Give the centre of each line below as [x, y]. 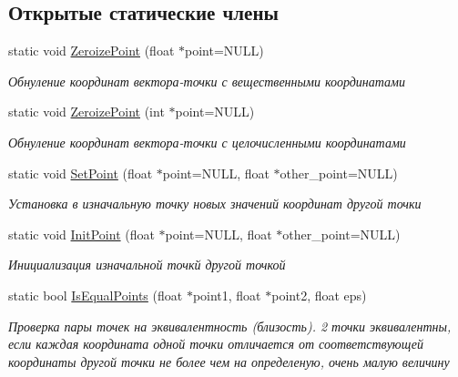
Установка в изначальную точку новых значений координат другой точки [215, 204]
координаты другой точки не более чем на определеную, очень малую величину [229, 361]
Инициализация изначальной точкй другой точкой [147, 265]
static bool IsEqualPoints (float [96, 295]
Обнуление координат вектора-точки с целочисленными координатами [207, 142]
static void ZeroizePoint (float [92, 51]
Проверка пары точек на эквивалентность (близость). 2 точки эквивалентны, [230, 326]
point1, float [227, 295]
